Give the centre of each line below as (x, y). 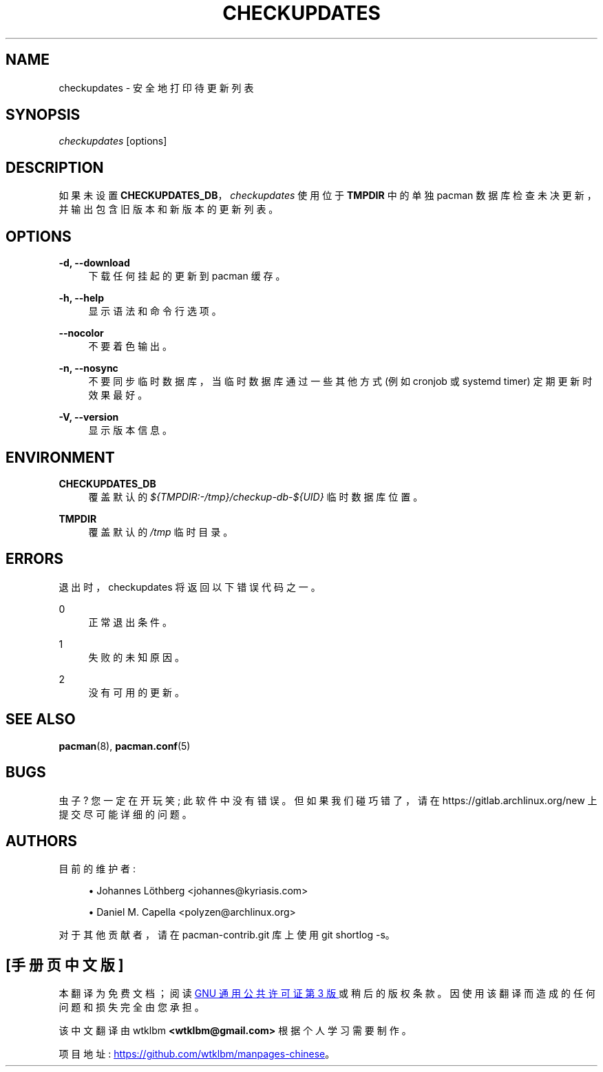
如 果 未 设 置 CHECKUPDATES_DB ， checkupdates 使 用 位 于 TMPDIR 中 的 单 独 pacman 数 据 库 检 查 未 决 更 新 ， (328, 196)
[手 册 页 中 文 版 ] (65, 965)
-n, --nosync (88, 368)
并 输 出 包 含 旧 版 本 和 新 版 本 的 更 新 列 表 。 (169, 209)
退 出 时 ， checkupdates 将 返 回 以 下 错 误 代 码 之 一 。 (190, 587)
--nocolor (81, 333)
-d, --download (94, 263)
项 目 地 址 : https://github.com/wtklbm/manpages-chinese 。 (197, 1054)
